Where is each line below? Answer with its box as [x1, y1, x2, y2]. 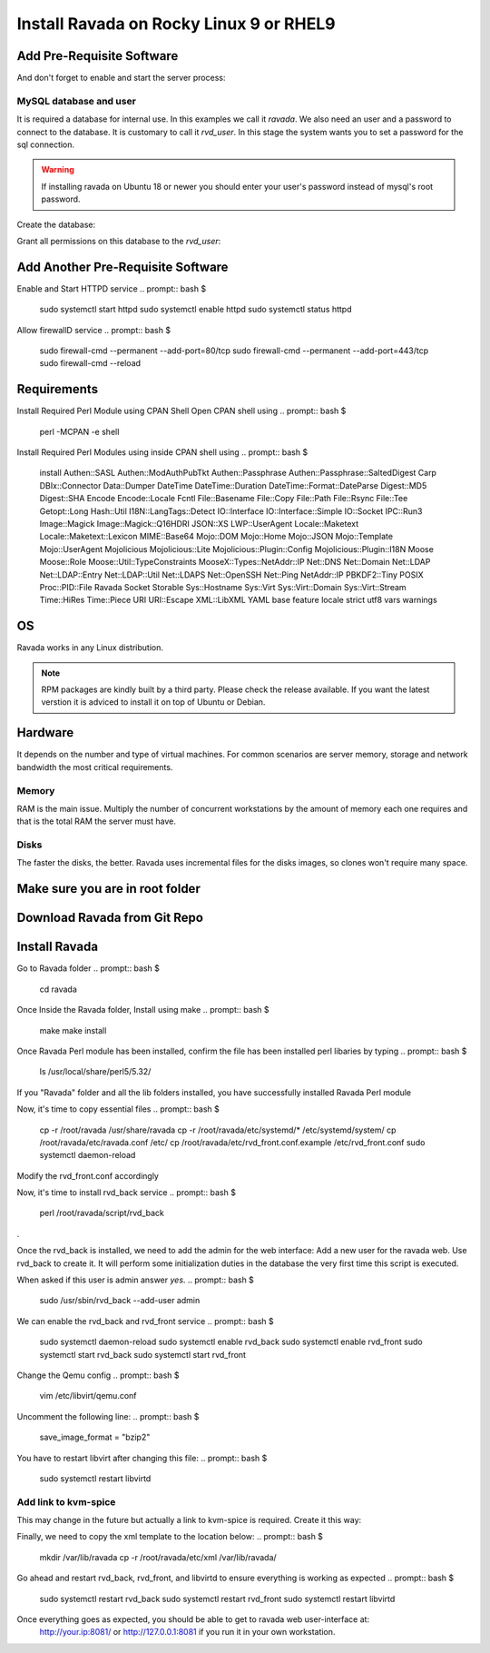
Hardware [16, 725, 74, 740]
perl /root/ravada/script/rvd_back [39, 1208, 165, 1219]
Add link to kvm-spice [16, 1495, 116, 1508]
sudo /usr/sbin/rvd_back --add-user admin [39, 1295, 201, 1306]
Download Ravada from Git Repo [16, 910, 204, 925]
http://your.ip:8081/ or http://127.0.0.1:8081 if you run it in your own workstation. [39, 1627, 336, 1638]
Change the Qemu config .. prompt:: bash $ [16, 1370, 180, 1381]
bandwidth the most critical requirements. [16, 761, 173, 772]
